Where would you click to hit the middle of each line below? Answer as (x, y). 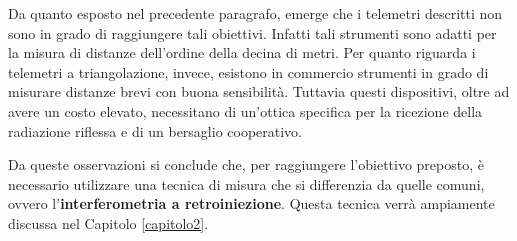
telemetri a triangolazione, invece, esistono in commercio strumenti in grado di (248, 71)
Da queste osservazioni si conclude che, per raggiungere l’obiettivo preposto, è (246, 164)
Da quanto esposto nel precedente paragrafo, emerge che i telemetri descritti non (255, 13)
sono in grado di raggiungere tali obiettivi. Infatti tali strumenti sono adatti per (252, 32)
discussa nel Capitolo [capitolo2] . (108, 222)
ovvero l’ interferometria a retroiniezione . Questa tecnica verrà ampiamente (251, 203)
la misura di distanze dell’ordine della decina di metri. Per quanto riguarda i (242, 52)
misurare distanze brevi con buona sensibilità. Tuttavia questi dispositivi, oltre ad (259, 91)
